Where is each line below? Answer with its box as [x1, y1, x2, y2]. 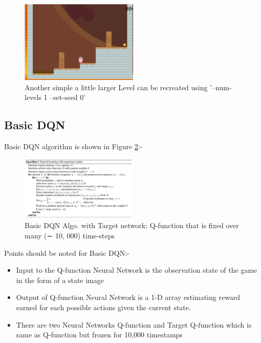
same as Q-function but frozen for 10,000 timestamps [16, 329, 183, 340]
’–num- [210, 82, 232, 92]
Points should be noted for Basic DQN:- [4, 247, 129, 258]
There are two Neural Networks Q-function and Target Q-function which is [16, 319, 252, 330]
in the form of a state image [16, 274, 104, 285]
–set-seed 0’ [50, 92, 86, 103]
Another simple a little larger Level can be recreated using [25, 82, 208, 92]
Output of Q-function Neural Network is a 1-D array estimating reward [16, 292, 241, 302]
